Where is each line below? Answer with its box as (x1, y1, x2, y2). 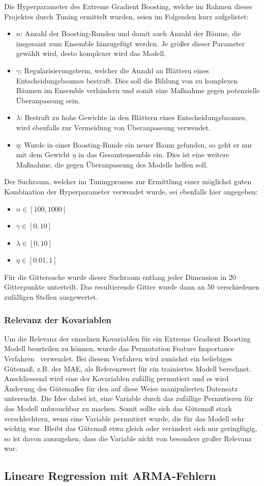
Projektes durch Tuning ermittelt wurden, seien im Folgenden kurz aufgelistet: (4, 11, 249, 21)
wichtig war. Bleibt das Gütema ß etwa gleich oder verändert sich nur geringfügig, (4, 423, 257, 434)
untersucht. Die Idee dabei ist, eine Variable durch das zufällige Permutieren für (4, 393, 253, 404)
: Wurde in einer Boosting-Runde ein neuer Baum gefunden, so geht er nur (19, 139, 252, 150)
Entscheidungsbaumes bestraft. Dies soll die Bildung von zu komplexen (16, 75, 238, 85)
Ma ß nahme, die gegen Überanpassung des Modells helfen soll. (16, 159, 208, 169)
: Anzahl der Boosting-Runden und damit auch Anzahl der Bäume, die (20, 28, 241, 39)
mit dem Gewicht (16, 149, 70, 160)
